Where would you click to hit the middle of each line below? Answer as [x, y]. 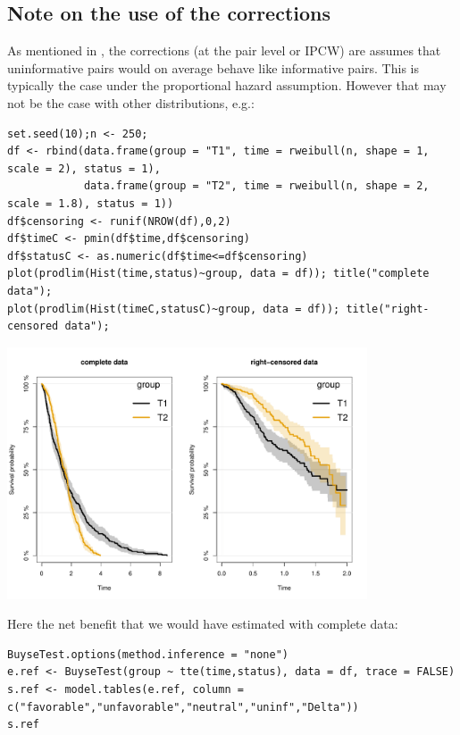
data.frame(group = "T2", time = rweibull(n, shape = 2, [256, 186]
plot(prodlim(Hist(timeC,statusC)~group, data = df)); [174, 309]
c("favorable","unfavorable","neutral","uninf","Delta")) [183, 707]
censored [33, 326]
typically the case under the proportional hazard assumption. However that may [227, 85]
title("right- [388, 309]
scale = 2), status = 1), [84, 168]
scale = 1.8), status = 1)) [91, 203]
